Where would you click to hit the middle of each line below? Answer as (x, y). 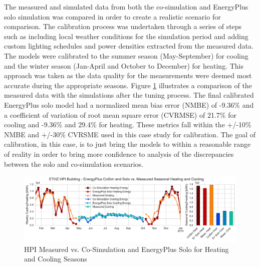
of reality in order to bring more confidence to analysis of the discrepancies (119, 154)
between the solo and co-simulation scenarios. (74, 164)
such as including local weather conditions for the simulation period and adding (126, 36)
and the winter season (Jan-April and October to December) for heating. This (124, 65)
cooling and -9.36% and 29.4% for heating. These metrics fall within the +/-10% (128, 124)
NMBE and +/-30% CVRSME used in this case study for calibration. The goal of (130, 134)
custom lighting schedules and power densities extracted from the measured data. (129, 46)
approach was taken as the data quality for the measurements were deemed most (128, 75)
